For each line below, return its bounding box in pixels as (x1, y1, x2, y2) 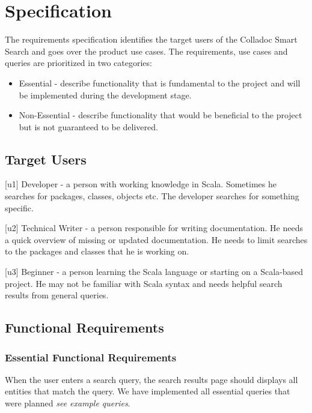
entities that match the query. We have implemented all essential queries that (5, 385, 290, 397)
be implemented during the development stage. (19, 88, 192, 101)
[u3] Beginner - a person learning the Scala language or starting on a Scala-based (5, 265, 304, 278)
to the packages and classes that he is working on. (5, 245, 189, 258)
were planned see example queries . (5, 397, 130, 409)
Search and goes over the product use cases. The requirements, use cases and (5, 44, 288, 57)
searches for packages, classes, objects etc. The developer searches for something (5, 190, 299, 202)
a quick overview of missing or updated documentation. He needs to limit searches (5, 233, 308, 246)
